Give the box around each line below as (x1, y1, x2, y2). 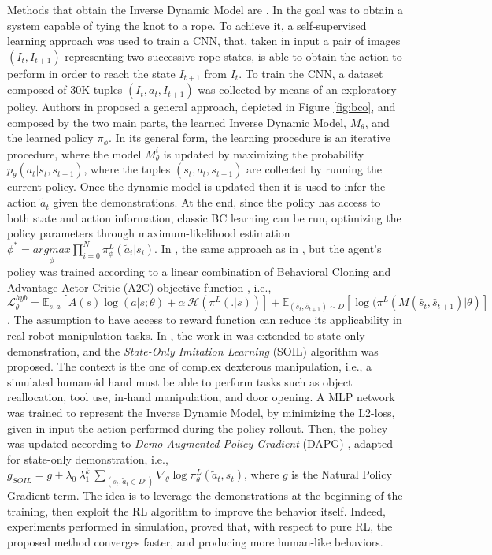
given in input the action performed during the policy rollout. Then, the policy (7, 419, 388, 436)
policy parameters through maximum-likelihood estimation (7, 225, 290, 241)
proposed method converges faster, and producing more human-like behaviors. (7, 534, 383, 550)
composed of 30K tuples (7, 81, 123, 98)
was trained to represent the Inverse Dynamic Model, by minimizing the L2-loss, (7, 404, 395, 420)
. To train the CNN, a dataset (239, 65, 383, 81)
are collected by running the (246, 161, 383, 177)
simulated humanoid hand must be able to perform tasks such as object (7, 373, 353, 389)
